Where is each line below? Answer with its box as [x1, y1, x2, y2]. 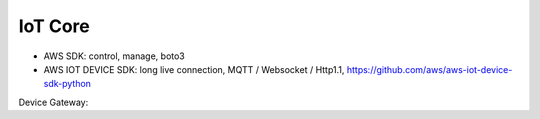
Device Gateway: [18, 96, 89, 108]
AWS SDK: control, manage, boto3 [43, 50, 185, 62]
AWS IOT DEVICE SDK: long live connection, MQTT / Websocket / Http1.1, [43, 63, 345, 75]
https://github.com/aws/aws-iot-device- [346, 63, 513, 75]
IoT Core [18, 15, 90, 37]
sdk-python [43, 78, 92, 90]
